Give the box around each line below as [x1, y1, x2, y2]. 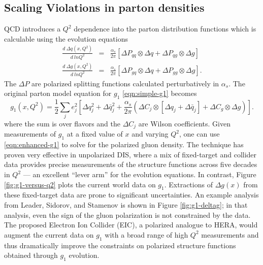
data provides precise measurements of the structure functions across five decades [4, 159, 257, 170]
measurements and [201, 229, 259, 240]
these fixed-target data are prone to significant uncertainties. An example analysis [4, 189, 259, 200]
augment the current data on [4, 229, 94, 240]
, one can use [179, 128, 220, 139]
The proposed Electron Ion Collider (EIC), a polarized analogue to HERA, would [4, 219, 258, 230]
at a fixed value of [67, 128, 123, 139]
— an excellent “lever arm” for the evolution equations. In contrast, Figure [23, 169, 256, 180]
